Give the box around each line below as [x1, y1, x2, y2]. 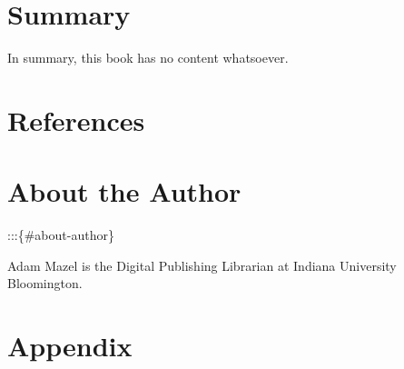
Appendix [7, 327, 133, 364]
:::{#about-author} [7, 225, 114, 244]
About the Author [7, 173, 241, 210]
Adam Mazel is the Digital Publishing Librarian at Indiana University [7, 255, 397, 274]
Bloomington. [7, 274, 83, 293]
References [7, 101, 145, 138]
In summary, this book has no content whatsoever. [7, 48, 289, 67]
